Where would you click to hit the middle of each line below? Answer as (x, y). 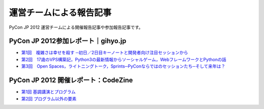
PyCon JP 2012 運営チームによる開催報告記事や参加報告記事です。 (76, 27)
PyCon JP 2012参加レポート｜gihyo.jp (68, 41)
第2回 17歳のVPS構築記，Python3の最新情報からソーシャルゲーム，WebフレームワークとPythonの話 (124, 59)
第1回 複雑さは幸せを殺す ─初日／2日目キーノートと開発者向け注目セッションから (105, 53)
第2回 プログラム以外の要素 (49, 99)
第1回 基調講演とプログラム (48, 92)
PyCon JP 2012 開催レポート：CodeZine (71, 80)
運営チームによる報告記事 (60, 13)
